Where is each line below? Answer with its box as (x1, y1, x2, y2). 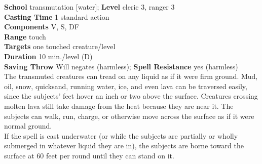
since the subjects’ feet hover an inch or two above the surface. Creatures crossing (4, 91, 258, 101)
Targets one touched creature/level (4, 41, 116, 52)
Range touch (4, 31, 46, 42)
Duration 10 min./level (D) (4, 51, 93, 61)
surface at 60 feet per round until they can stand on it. (4, 150, 174, 160)
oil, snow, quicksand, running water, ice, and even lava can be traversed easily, (4, 80, 247, 91)
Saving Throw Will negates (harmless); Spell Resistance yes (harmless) (4, 61, 238, 71)
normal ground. (4, 120, 52, 131)
